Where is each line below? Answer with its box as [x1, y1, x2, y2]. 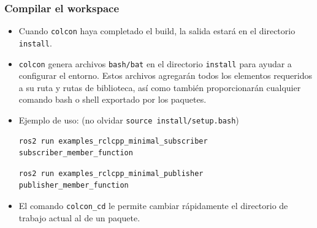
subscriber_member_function [18, 149, 133, 158]
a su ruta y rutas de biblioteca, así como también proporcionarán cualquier [18, 81, 301, 94]
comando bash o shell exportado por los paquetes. [18, 93, 207, 106]
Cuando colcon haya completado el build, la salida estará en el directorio [18, 24, 296, 37]
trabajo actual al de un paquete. [18, 211, 140, 224]
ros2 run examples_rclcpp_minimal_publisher [18, 169, 204, 178]
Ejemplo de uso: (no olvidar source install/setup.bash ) [18, 113, 239, 126]
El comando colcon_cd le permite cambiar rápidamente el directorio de [18, 199, 288, 211]
